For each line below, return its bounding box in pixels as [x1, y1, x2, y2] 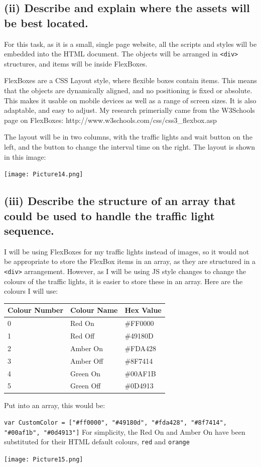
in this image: [4, 151, 46, 162]
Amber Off [70, 355, 103, 366]
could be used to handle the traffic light [4, 208, 215, 223]
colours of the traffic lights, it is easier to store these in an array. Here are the [4, 276, 243, 286]
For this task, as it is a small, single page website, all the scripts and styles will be [4, 38, 257, 49]
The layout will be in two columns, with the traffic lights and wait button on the [4, 131, 252, 142]
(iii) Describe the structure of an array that [4, 193, 236, 209]
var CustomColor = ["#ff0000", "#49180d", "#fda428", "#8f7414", [4, 419, 227, 427]
